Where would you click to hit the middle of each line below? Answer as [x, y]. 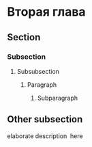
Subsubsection [38, 71]
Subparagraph [58, 98]
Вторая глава [47, 12]
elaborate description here [45, 136]
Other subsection [45, 119]
